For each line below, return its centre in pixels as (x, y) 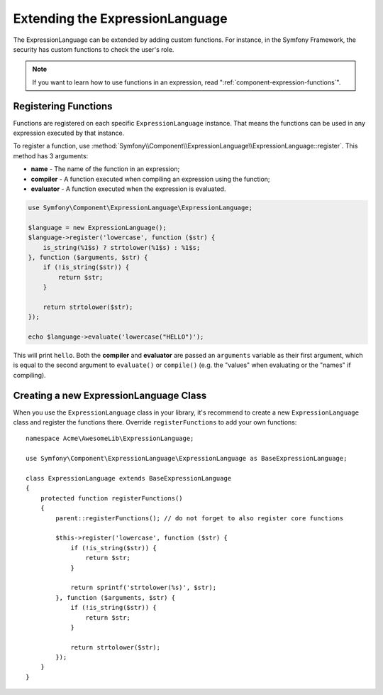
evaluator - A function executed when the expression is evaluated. (128, 189)
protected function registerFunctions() (112, 498)
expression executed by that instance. (69, 133)
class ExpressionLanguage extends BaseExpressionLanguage (129, 478)
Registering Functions (63, 106)
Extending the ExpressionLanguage (120, 18)
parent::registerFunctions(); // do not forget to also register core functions (200, 518)
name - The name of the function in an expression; (105, 169)
